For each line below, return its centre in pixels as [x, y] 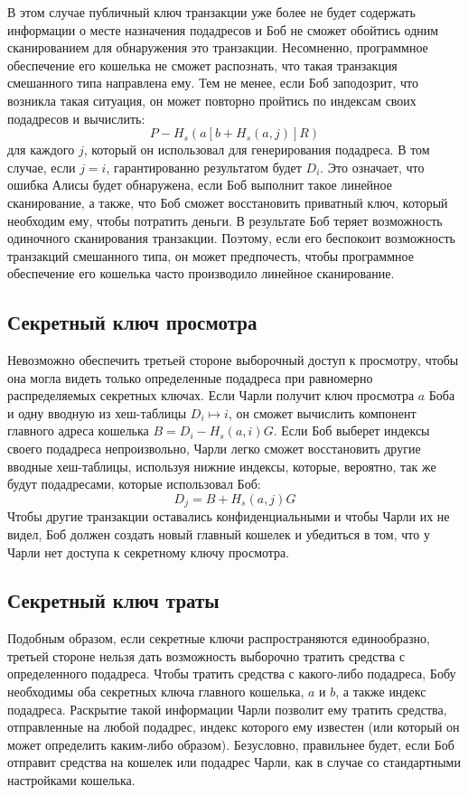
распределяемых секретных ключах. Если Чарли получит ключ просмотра [211, 395]
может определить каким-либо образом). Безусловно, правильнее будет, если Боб [231, 744]
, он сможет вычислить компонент [322, 412]
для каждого [41, 150]
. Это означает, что [372, 167]
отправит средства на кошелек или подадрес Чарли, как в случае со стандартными [234, 762]
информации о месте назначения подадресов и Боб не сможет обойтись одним [223, 29]
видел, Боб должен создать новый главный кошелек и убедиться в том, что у [219, 533]
